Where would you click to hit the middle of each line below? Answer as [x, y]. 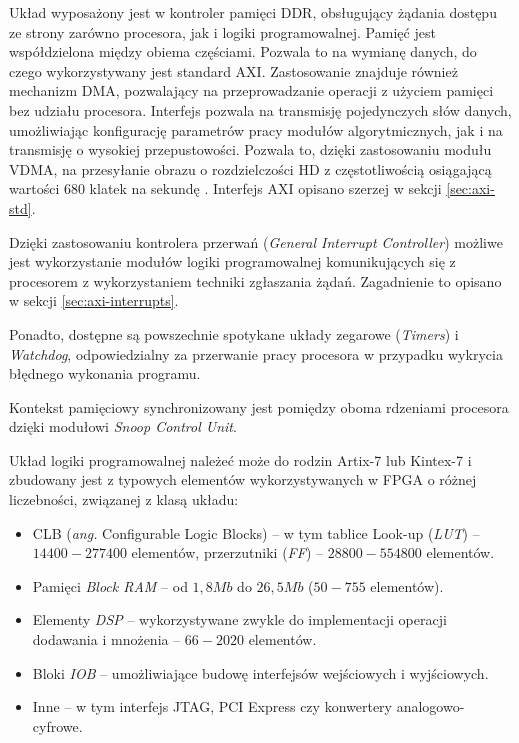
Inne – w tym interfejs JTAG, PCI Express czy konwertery [212, 706]
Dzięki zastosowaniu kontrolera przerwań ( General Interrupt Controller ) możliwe [256, 241]
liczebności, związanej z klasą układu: [124, 499]
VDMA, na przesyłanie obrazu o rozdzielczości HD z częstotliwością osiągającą [250, 168]
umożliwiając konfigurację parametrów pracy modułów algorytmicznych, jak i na [256, 129]
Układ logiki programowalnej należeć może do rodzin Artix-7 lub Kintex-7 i [240, 459]
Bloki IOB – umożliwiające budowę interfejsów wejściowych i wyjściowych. [260, 672]
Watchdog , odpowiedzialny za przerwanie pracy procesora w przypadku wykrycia [256, 353]
